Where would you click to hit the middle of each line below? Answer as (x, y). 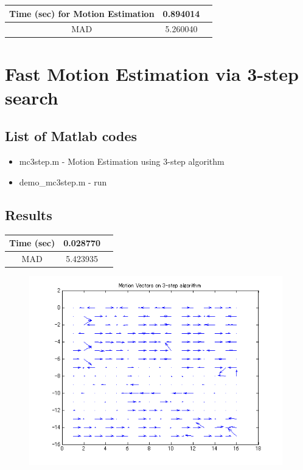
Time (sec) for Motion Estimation (82, 13)
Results (29, 214)
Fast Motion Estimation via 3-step (152, 73)
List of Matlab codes (71, 136)
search (32, 97)
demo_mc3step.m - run (63, 181)
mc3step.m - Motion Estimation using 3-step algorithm (122, 161)
